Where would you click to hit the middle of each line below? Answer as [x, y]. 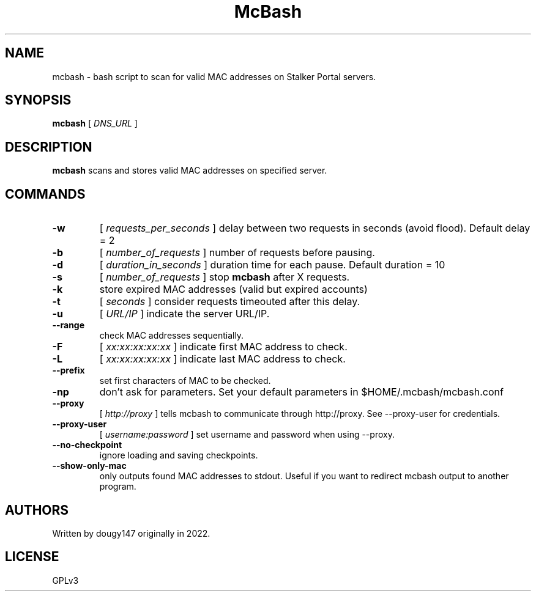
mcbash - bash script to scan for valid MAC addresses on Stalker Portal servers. [214, 76]
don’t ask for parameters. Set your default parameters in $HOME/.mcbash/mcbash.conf [301, 392]
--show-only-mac [89, 466]
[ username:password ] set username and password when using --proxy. [247, 435]
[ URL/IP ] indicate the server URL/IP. [184, 314]
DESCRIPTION [49, 147]
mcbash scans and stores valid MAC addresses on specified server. [190, 171]
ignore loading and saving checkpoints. [179, 455]
